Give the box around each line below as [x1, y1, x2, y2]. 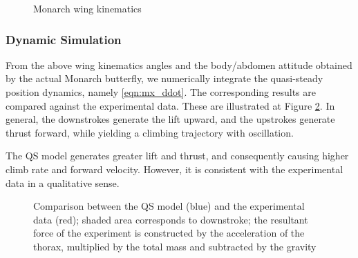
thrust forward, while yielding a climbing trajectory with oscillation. [6, 125, 294, 139]
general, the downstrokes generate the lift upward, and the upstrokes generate [6, 112, 335, 126]
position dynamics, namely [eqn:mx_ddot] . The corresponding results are [6, 85, 316, 99]
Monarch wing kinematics [33, 1, 142, 15]
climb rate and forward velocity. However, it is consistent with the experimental [6, 161, 343, 176]
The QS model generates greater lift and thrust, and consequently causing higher [6, 148, 349, 163]
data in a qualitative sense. [6, 175, 120, 190]
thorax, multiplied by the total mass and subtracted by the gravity [33, 239, 317, 253]
